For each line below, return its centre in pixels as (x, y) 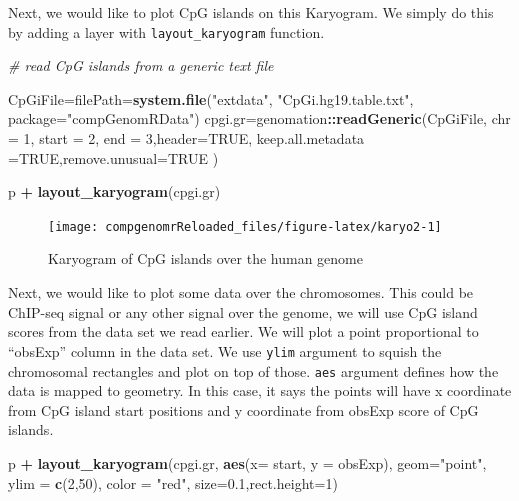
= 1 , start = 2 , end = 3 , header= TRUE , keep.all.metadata (186, 138)
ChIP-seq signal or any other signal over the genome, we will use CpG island (243, 311)
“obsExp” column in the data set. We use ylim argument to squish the (225, 350)
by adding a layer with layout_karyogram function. (166, 31)
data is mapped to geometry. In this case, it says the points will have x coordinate (260, 390)
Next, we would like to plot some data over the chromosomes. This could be (241, 292)
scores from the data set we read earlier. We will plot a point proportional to (243, 331)
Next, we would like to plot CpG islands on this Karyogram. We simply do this (251, 12)
